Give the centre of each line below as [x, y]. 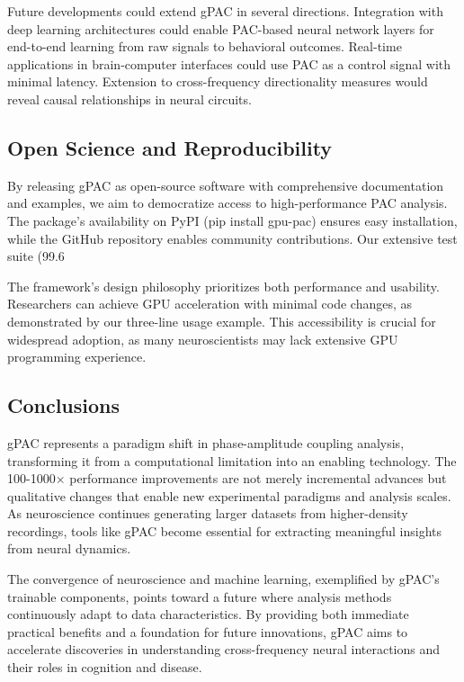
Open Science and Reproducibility [170, 147]
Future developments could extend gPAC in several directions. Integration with [225, 11]
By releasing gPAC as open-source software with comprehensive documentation [226, 185]
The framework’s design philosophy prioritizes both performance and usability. [223, 286]
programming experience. [77, 357]
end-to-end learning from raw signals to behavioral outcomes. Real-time [205, 46]
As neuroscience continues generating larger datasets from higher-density [208, 513]
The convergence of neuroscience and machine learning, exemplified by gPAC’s [223, 579]
